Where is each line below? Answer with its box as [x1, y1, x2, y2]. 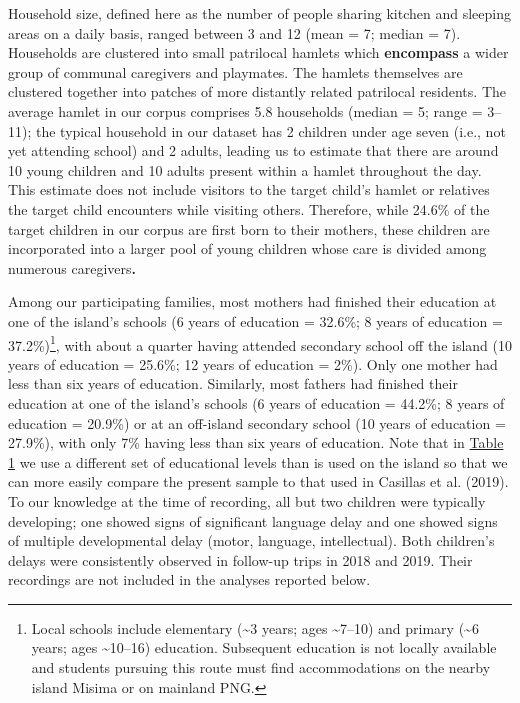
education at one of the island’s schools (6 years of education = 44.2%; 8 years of [8, 392, 505, 413]
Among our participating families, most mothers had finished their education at [8, 291, 497, 312]
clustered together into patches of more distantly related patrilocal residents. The [8, 81, 506, 102]
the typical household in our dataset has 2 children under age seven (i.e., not [35, 120, 506, 141]
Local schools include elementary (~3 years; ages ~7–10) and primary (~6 [31, 617, 479, 638]
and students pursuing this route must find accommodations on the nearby [31, 657, 491, 678]
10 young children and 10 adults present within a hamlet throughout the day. [8, 159, 482, 180]
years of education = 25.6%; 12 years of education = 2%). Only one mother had [8, 353, 498, 374]
